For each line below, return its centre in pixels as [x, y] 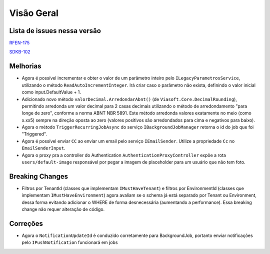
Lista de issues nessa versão [55, 31]
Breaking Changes [39, 176]
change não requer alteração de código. [63, 209]
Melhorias [25, 66]
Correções [26, 223]
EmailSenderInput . [43, 148]
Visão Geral [34, 13]
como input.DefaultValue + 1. [51, 92]
